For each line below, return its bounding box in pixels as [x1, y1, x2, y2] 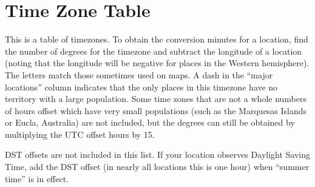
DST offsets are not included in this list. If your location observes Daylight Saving [5, 148, 311, 161]
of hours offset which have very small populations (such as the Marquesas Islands [5, 104, 307, 117]
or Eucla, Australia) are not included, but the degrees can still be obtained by [5, 116, 295, 129]
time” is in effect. [5, 172, 69, 185]
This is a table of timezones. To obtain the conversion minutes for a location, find [5, 33, 308, 46]
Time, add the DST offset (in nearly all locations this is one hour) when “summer [5, 160, 310, 173]
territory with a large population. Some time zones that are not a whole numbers [5, 92, 307, 105]
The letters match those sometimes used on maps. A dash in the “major [5, 68, 273, 81]
